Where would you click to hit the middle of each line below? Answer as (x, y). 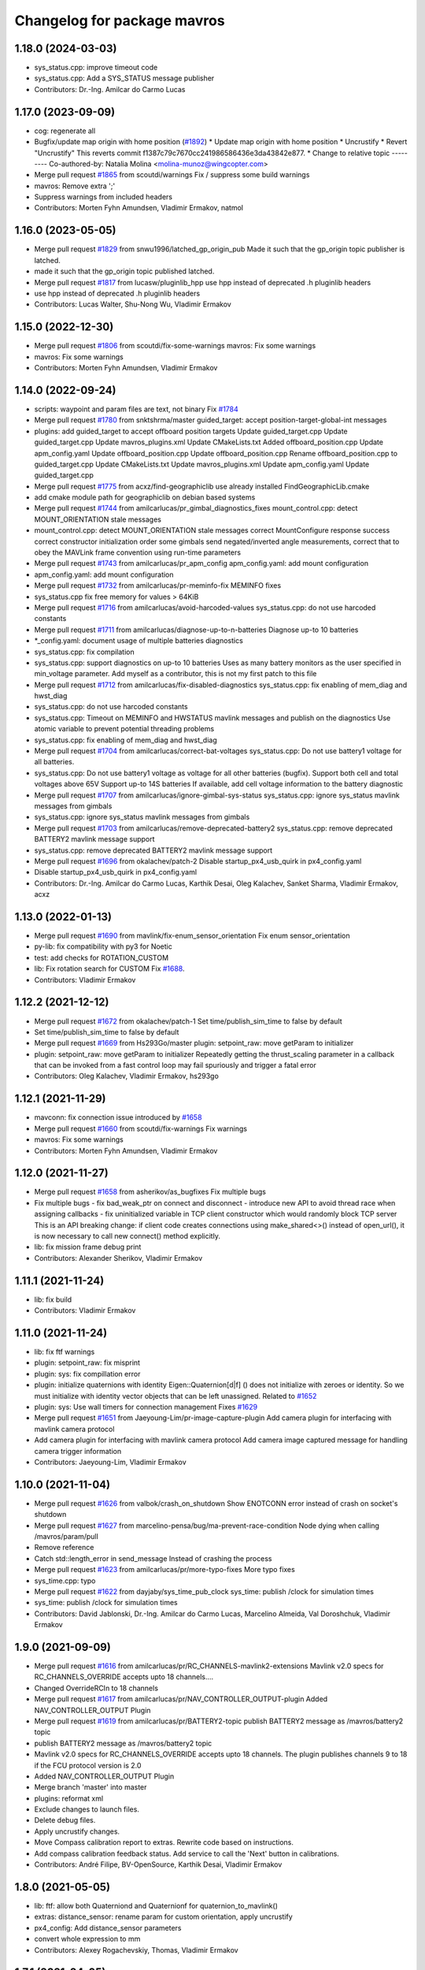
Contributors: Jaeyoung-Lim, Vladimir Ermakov (110, 1462)
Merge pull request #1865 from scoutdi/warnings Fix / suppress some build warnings (172, 175)
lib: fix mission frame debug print (88, 1247)
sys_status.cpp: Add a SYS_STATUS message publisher (124, 78)
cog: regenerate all (65, 131)
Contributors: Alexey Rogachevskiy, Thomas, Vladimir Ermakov (137, 1950)
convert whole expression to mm (87, 1939)
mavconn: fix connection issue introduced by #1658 (118, 1117)
